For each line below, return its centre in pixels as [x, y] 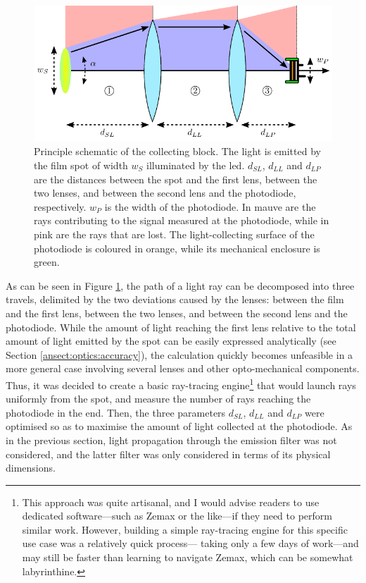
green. [47, 262]
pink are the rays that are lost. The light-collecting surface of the [174, 234]
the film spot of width [81, 165]
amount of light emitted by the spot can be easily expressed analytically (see [171, 341]
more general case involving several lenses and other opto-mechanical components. [183, 368]
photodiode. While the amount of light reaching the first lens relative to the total [181, 327]
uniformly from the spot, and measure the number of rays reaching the [158, 399]
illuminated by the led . [196, 165]
